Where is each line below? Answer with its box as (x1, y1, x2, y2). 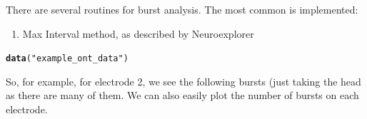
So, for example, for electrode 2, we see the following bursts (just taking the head (6, 73, 361, 88)
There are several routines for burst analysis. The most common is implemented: (6, 2, 358, 16)
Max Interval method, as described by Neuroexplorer (22, 26, 254, 41)
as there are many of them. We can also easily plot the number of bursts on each (6, 88, 359, 103)
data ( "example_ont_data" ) (6, 53, 129, 64)
